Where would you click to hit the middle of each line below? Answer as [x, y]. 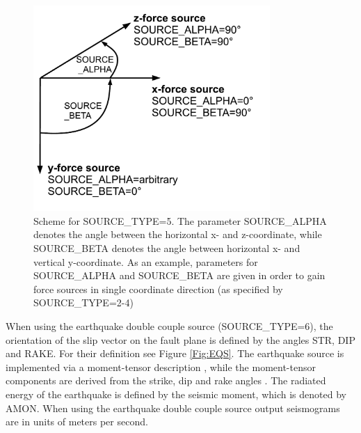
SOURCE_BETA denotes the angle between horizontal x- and [167, 248]
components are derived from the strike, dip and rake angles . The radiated [166, 380]
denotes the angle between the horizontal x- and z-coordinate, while [178, 234]
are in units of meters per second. [77, 422]
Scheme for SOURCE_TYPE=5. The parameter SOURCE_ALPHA [180, 220]
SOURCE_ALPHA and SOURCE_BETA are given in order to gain [179, 275]
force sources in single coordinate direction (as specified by [158, 289]
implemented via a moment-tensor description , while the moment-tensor [161, 367]
